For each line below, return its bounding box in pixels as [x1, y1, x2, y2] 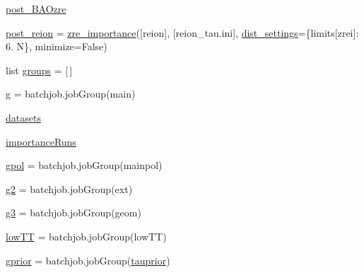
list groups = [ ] [6, 62, 73, 77]
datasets [6, 110, 41, 124]
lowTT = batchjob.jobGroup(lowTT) [6, 228, 167, 243]
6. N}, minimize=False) [6, 39, 107, 54]
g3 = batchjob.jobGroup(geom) [6, 205, 141, 220]
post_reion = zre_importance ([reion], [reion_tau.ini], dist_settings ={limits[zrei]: [6, 25, 359, 40]
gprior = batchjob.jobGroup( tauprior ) [6, 252, 170, 267]
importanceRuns [6, 134, 76, 149]
